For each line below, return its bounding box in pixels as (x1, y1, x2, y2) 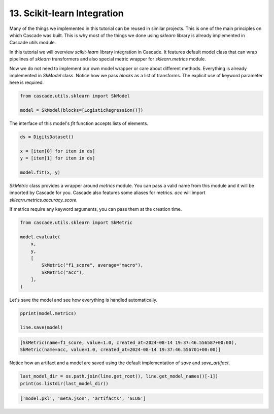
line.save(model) (20, 325, 63, 330)
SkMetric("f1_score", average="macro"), (41, 262, 144, 268)
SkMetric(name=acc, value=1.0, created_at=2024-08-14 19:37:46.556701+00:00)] (20, 347, 221, 353)
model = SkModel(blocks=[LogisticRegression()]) (20, 107, 144, 113)
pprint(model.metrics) (20, 310, 77, 316)
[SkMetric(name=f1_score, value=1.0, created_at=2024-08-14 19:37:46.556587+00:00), (20, 339, 237, 345)
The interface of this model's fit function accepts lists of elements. (9, 120, 149, 126)
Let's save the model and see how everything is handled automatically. (9, 297, 157, 303)
